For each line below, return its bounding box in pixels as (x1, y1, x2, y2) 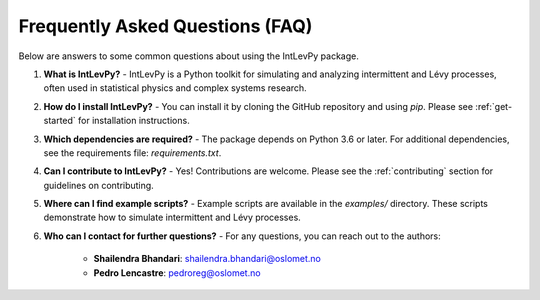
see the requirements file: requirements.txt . (43, 146, 222, 159)
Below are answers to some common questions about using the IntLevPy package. (18, 50, 359, 62)
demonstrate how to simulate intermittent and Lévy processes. (43, 211, 302, 224)
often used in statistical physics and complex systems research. (43, 82, 307, 94)
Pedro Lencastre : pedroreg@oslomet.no (93, 266, 261, 279)
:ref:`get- (475, 100, 513, 112)
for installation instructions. (78, 115, 190, 127)
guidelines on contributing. (43, 179, 154, 191)
